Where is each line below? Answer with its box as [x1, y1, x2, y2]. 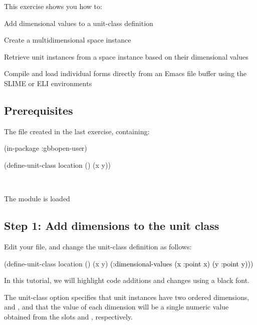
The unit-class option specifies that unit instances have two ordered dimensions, [4, 291, 249, 302]
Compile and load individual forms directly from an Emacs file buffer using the [4, 68, 247, 79]
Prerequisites [4, 102, 73, 118]
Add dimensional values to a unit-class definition [4, 18, 153, 28]
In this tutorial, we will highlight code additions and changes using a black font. [4, 275, 249, 285]
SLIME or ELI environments [4, 78, 92, 88]
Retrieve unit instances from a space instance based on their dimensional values [4, 51, 248, 62]
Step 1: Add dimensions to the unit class [4, 218, 219, 233]
